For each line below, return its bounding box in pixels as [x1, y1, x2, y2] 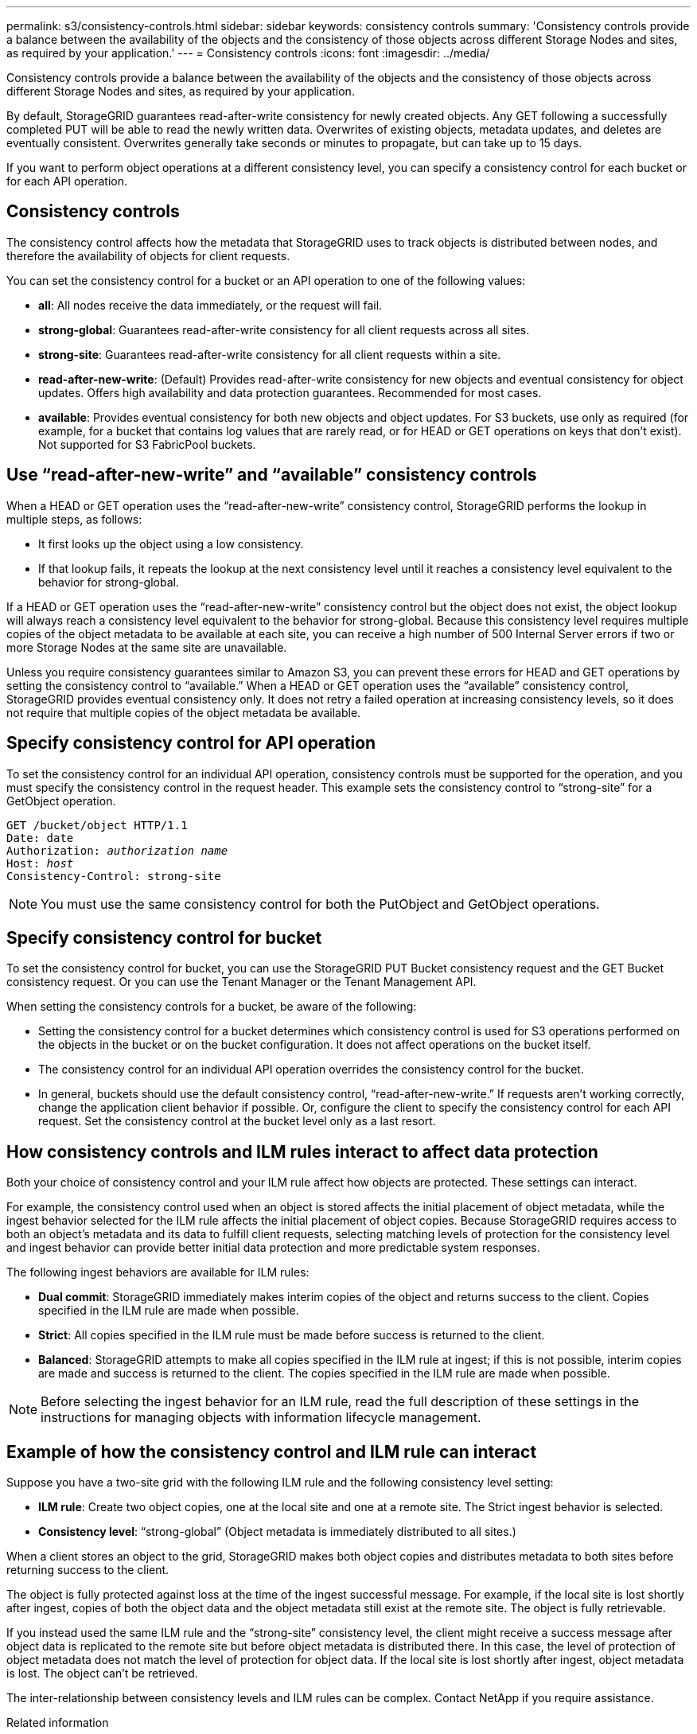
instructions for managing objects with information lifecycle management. [41, 1409, 481, 1426]
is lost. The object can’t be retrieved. [6, 1666, 198, 1681]
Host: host [6, 856, 74, 870]
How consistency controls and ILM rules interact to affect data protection [6, 1141, 598, 1162]
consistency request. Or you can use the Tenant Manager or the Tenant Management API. [6, 975, 477, 989]
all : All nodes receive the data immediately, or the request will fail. [38, 298, 383, 312]
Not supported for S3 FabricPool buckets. [38, 437, 256, 451]
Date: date [6, 831, 74, 844]
